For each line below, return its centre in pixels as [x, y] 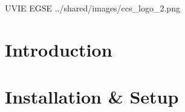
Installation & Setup [92, 97]
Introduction [59, 49]
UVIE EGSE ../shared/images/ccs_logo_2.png [92, 8]
